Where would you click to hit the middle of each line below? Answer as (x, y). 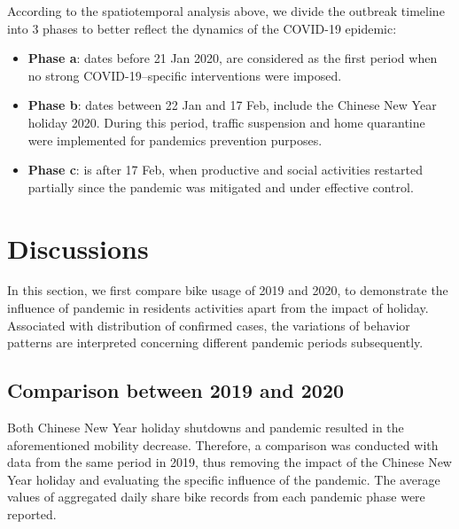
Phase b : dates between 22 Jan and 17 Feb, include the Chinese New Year (232, 105)
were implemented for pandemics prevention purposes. (175, 140)
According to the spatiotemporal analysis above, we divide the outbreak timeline (226, 11)
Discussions (78, 248)
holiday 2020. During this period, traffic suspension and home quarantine (226, 122)
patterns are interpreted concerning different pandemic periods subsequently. (215, 342)
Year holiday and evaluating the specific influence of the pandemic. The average (224, 479)
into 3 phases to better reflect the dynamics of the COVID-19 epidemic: (202, 28)
